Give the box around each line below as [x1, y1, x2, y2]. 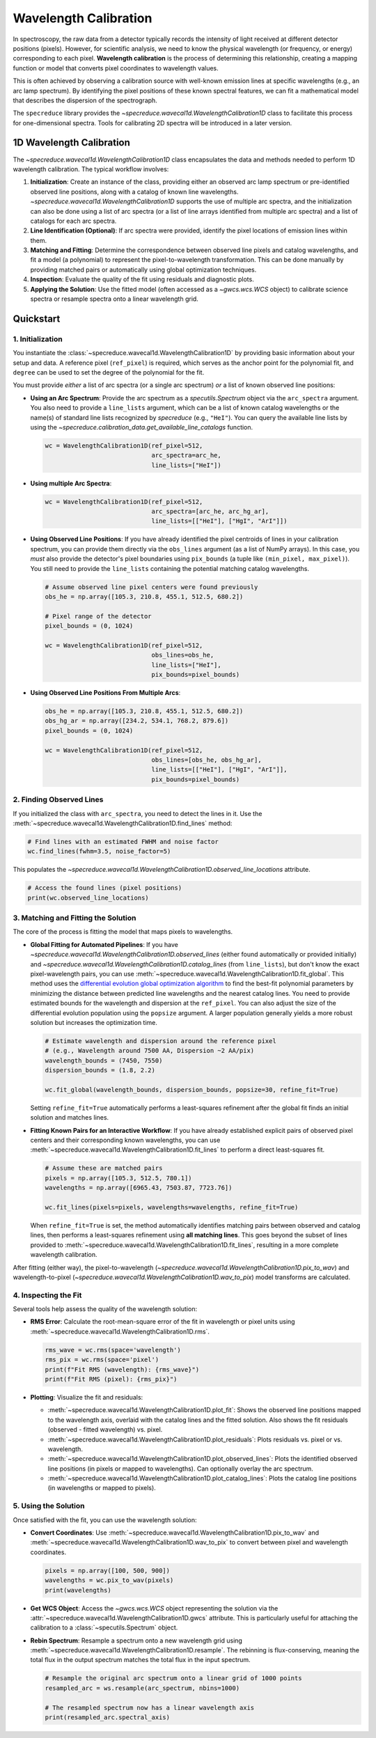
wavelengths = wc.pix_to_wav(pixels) [45, 1576, 174, 1584]
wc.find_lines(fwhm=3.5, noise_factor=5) [27, 847, 171, 856]
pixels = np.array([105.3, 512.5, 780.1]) [45, 1174, 192, 1182]
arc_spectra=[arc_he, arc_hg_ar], [151, 508, 269, 515]
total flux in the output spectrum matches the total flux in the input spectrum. [30, 1656, 251, 1664]
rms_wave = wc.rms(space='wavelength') [45, 1346, 181, 1354]
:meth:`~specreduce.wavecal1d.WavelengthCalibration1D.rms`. [30, 1327, 210, 1336]
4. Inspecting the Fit [13, 1290, 82, 1300]
